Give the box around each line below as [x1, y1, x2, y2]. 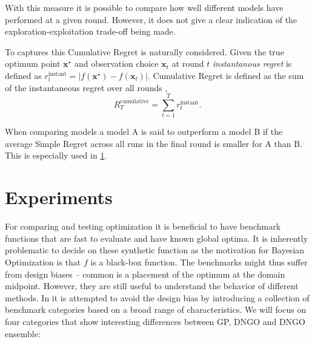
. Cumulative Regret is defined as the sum [147, 69, 304, 81]
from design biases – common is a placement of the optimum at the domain [5, 267, 285, 280]
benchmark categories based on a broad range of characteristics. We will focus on [5, 303, 307, 316]
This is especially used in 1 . [5, 149, 107, 162]
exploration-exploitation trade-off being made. [5, 25, 176, 38]
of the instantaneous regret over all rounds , [5, 81, 168, 94]
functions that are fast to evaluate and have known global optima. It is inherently [5, 231, 308, 244]
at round [171, 57, 204, 70]
